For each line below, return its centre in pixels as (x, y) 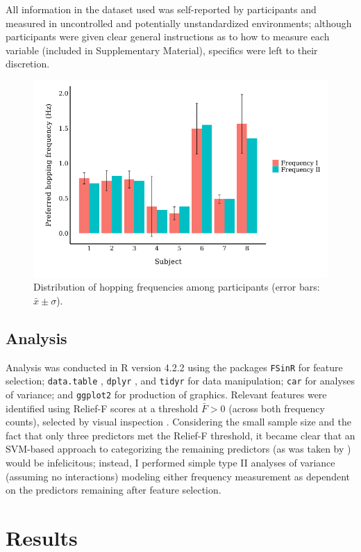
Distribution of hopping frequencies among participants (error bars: (177, 287)
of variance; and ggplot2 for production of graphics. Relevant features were (166, 394)
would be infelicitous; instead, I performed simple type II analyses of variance (170, 462)
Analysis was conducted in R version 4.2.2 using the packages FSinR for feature (174, 367)
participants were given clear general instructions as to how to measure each (168, 36)
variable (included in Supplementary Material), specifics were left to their (162, 50)
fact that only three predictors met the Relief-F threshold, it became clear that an (180, 435)
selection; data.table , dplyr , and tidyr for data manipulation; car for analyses (180, 381)
